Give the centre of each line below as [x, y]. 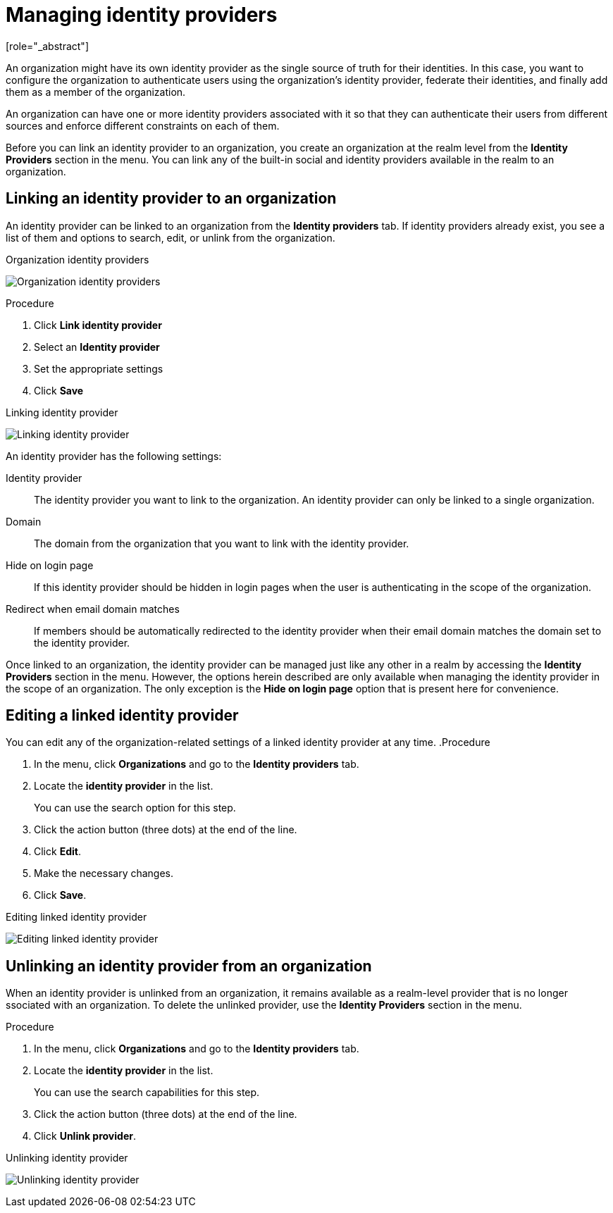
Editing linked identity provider [76, 917]
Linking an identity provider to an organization [171, 199]
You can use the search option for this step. [135, 808]
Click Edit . [57, 852]
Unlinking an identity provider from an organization [189, 966]
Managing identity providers [142, 15]
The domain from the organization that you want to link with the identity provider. [222, 543]
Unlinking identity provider [67, 1158]
